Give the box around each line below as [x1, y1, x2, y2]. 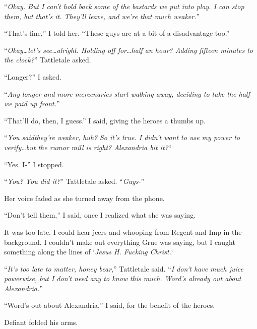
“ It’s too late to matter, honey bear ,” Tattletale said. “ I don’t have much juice [4, 263, 243, 274]
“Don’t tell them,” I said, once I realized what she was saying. [4, 210, 196, 220]
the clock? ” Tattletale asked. [4, 54, 91, 65]
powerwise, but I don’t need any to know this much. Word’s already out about [4, 273, 241, 284]
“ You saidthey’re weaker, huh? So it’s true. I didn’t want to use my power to [4, 132, 240, 143]
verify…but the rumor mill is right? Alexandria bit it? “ [4, 142, 172, 152]
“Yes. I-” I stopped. [4, 159, 64, 169]
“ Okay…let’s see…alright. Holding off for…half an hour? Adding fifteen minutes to [4, 44, 253, 55]
